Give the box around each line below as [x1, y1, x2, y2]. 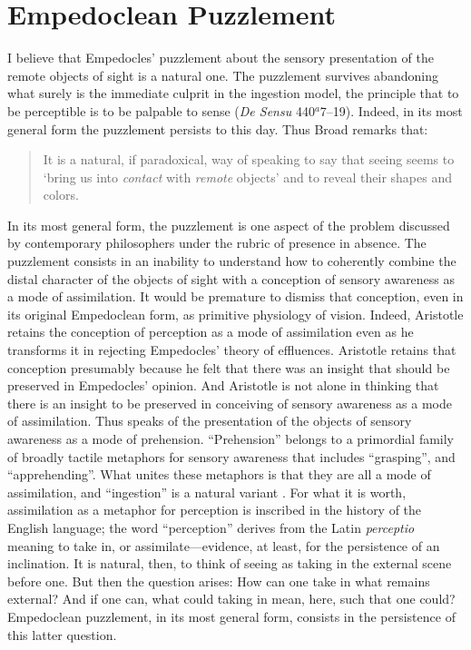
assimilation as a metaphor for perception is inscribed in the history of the [7, 500, 422, 519]
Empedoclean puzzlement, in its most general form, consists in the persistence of [7, 606, 456, 625]
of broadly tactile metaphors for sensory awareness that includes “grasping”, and [7, 447, 456, 466]
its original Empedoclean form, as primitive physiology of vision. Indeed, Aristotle [7, 304, 464, 323]
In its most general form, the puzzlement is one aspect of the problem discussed [7, 215, 450, 234]
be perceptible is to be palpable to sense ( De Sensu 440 [7, 101, 315, 120]
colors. [43, 185, 79, 204]
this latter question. [7, 625, 117, 644]
